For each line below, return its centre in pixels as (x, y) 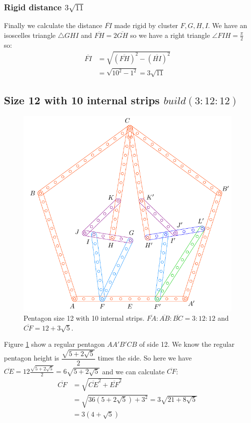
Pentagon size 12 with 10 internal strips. (84, 318)
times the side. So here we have (145, 358)
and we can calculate (133, 371)
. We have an (228, 25)
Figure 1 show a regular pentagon (54, 344)
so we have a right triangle (170, 35)
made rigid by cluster (146, 25)
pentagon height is (32, 358)
